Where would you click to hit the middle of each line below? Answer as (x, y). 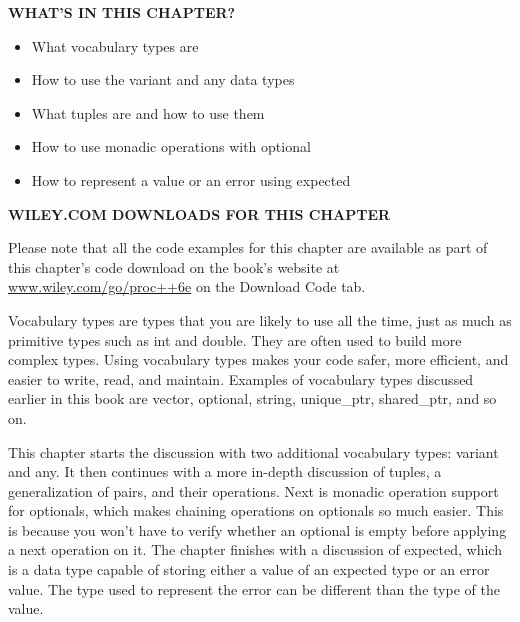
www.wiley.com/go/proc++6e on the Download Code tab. (187, 286)
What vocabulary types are (115, 45)
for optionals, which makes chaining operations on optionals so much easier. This (256, 510)
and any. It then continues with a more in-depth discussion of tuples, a (225, 471)
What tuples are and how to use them (148, 112)
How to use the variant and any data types (163, 79)
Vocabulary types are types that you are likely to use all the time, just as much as (260, 319)
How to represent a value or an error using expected (191, 179)
